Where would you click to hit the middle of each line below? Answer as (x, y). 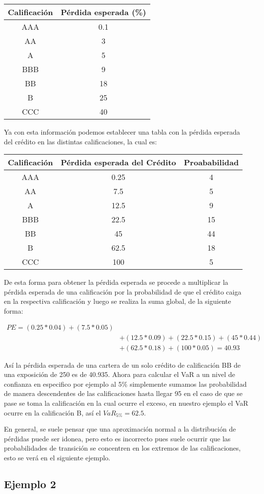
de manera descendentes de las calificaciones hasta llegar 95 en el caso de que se (123, 393)
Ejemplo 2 (30, 484)
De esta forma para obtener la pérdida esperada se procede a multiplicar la (116, 282)
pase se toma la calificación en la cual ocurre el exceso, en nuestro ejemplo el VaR (126, 403)
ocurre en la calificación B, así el (52, 412)
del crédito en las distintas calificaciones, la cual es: (81, 141)
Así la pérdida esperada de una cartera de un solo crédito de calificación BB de (122, 365)
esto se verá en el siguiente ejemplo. (57, 457)
